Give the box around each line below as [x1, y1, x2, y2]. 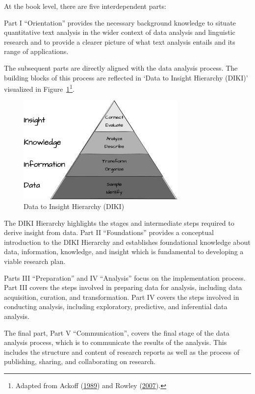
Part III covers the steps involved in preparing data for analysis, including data [4, 282, 242, 292]
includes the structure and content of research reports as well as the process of [4, 346, 239, 357]
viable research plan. [4, 256, 66, 266]
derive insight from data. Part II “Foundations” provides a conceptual [4, 227, 214, 237]
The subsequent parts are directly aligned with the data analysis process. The [4, 62, 238, 73]
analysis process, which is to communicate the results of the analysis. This [4, 337, 227, 347]
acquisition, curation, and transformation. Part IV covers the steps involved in [4, 291, 239, 302]
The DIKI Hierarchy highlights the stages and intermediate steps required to [4, 217, 234, 228]
